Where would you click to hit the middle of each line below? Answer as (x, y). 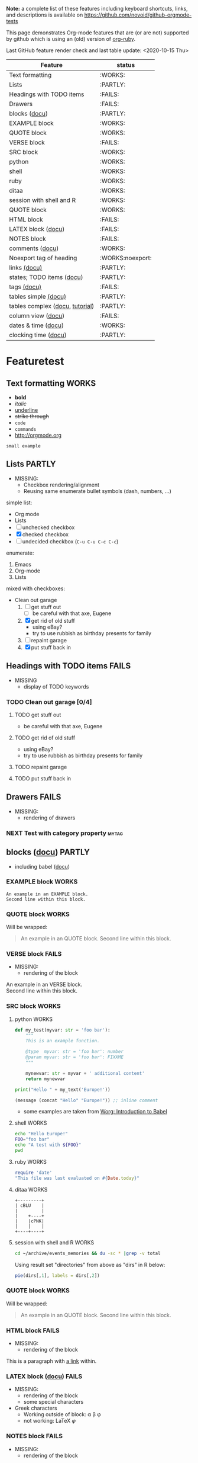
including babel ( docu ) (42, 866)
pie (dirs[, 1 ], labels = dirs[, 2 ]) (57, 1275)
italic (21, 404)
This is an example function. (63, 1041)
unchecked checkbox (48, 527)
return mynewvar (46, 1079)
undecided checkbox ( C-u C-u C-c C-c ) (70, 541)
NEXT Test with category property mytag (64, 833)
